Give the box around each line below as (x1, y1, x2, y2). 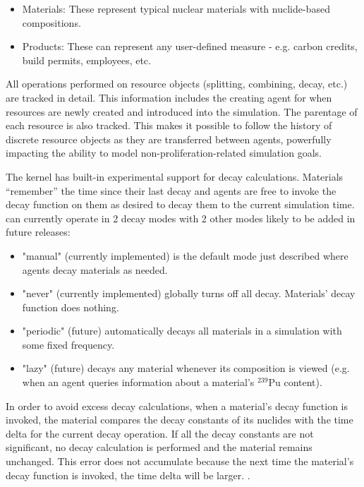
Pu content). (268, 375, 322, 390)
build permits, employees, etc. (22, 52, 151, 67)
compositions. (22, 15, 81, 30)
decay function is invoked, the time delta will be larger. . (6, 467, 250, 482)
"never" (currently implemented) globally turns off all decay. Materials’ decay (22, 286, 356, 301)
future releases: (6, 224, 71, 239)
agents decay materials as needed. (22, 262, 168, 277)
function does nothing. (22, 299, 119, 314)
